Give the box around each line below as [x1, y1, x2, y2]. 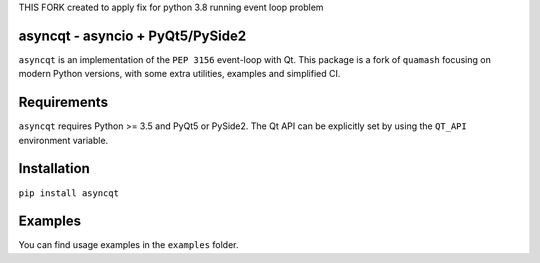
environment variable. [18, 134, 109, 146]
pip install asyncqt [18, 187, 120, 199]
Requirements [18, 94, 109, 111]
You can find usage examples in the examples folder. [18, 239, 239, 251]
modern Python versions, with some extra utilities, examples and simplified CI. [18, 68, 341, 80]
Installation [18, 160, 90, 177]
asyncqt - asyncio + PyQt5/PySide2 [18, 27, 247, 44]
